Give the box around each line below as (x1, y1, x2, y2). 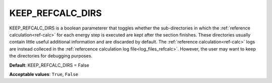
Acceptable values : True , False (9, 71, 79, 77)
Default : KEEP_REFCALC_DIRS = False (9, 62, 89, 68)
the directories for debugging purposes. (9, 53, 93, 59)
